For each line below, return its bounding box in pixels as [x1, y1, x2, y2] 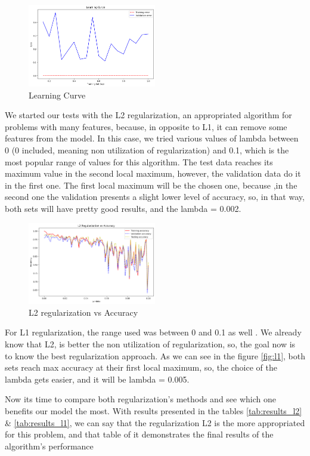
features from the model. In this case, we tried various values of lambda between [5, 132, 299, 144]
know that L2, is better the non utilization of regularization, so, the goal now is [5, 338, 296, 350]
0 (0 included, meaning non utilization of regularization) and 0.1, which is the [5, 144, 289, 156]
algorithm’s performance [5, 439, 94, 452]
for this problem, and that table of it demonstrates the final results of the [5, 428, 274, 440]
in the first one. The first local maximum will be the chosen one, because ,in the [5, 178, 297, 191]
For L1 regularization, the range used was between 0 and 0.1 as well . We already [5, 326, 302, 338]
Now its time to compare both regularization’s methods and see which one [5, 393, 276, 405]
